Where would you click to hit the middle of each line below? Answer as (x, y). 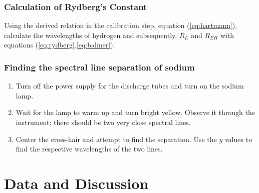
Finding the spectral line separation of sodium (99, 67)
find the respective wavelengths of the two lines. (89, 149)
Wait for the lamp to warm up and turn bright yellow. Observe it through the (135, 112)
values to (239, 139)
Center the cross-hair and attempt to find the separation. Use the (116, 139)
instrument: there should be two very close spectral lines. (103, 122)
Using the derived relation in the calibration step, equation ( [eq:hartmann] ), (121, 25)
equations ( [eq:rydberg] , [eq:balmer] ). (60, 45)
